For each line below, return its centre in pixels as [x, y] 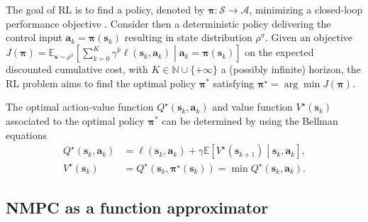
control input [34, 37]
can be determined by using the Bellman [250, 120]
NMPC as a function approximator [137, 207]
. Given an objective [309, 37]
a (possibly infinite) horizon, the [291, 69]
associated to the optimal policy [75, 120]
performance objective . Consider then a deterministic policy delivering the [168, 23]
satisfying [234, 83]
